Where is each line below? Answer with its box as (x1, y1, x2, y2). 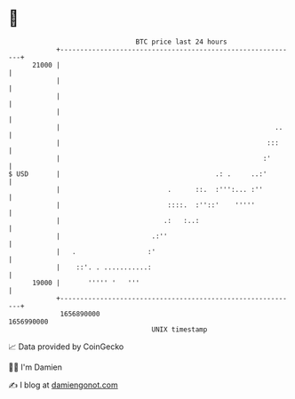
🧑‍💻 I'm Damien (8, 362, 63, 372)
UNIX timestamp (151, 324, 208, 334)
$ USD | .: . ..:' (8, 169, 267, 179)
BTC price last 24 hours (135, 37, 227, 46)
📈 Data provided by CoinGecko (8, 341, 124, 352)
